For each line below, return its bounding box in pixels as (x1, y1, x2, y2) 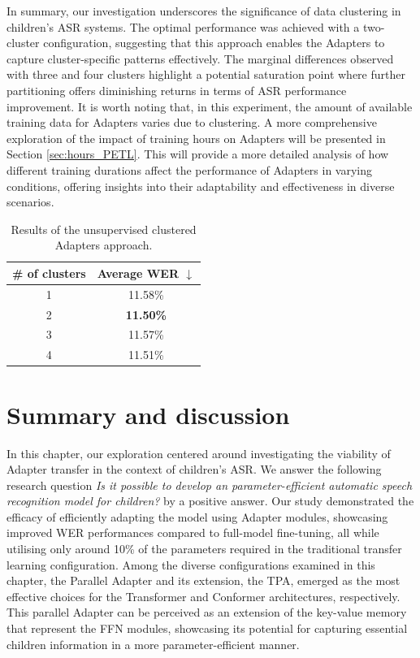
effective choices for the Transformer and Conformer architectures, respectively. (6, 587, 401, 604)
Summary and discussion (6, 397, 290, 431)
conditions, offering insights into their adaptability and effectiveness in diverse (6, 177, 395, 194)
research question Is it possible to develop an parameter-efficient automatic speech (6, 476, 413, 493)
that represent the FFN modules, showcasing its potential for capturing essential (6, 620, 408, 637)
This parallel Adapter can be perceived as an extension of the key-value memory (6, 604, 407, 621)
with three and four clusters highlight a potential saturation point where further (6, 66, 405, 83)
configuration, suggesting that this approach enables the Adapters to (43, 34, 385, 51)
